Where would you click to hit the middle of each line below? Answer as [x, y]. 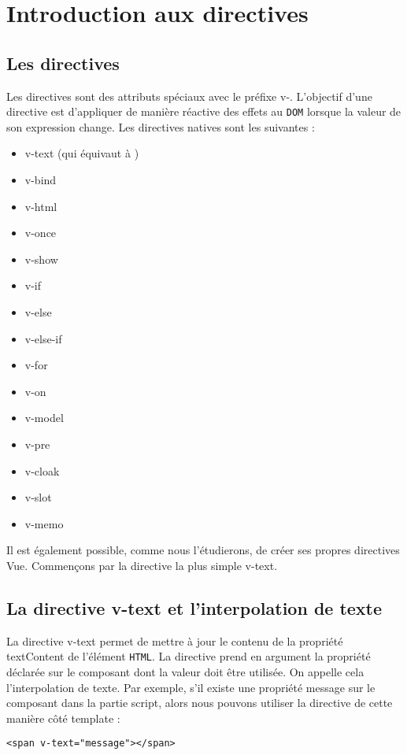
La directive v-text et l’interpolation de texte [194, 607]
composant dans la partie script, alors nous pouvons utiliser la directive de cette [200, 703]
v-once [41, 233]
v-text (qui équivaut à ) [82, 153]
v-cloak [42, 470]
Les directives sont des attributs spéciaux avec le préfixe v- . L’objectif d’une [189, 96]
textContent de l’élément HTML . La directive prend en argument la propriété [189, 656]
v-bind [41, 180]
